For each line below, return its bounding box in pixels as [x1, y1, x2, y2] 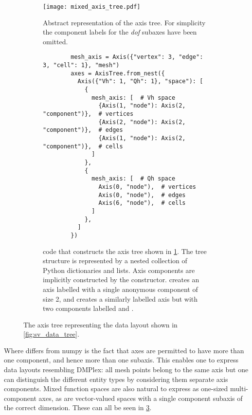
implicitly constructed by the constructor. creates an [43, 274, 199, 285]
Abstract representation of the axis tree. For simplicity [43, 17, 206, 27]
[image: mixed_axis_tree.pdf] [43, 3, 141, 10]
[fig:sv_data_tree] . [23, 329, 79, 339]
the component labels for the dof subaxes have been [43, 27, 197, 37]
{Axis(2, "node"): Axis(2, [98, 118, 186, 126]
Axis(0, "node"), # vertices [98, 183, 196, 190]
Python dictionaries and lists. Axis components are [43, 265, 195, 275]
